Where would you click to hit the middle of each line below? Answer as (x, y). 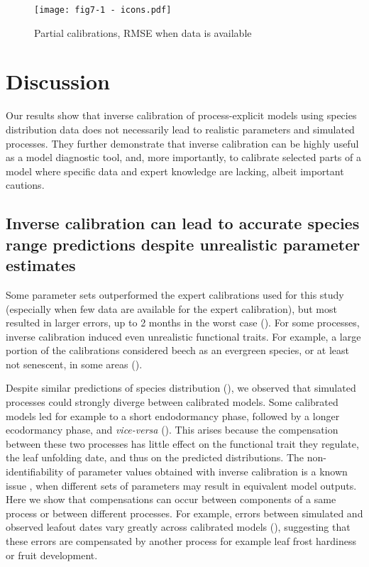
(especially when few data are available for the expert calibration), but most (171, 308)
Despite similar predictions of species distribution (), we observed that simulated (181, 388)
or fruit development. (52, 555)
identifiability (35, 472)
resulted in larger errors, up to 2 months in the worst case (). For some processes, (183, 323)
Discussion (58, 81)
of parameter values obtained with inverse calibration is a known (207, 472)
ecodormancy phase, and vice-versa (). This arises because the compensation (172, 430)
